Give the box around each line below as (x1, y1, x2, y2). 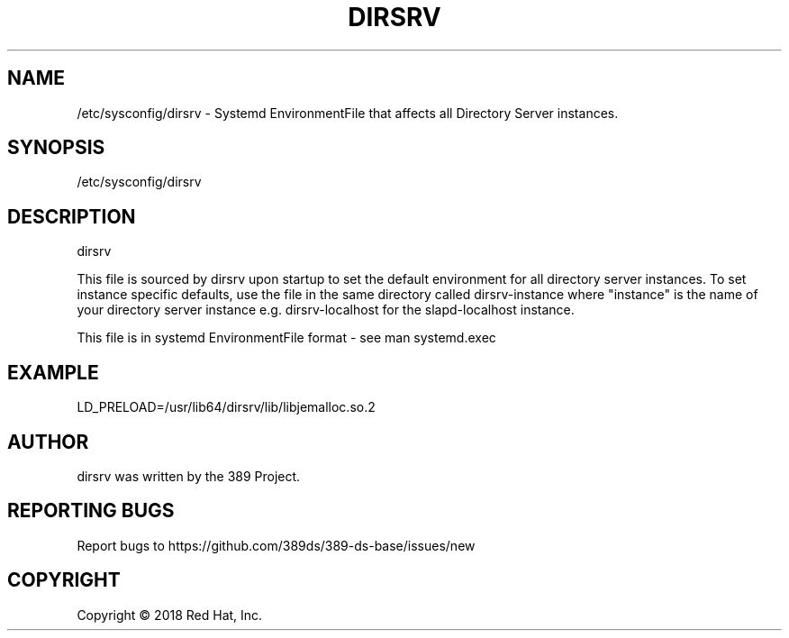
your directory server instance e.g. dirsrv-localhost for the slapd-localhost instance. (77, 302, 575, 318)
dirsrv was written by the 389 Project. (77, 468, 301, 484)
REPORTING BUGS (7, 499, 175, 523)
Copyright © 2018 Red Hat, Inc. (77, 606, 263, 623)
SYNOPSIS (7, 136, 105, 159)
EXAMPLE (7, 360, 99, 384)
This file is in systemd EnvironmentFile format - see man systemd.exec (77, 330, 496, 346)
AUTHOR (7, 430, 89, 453)
